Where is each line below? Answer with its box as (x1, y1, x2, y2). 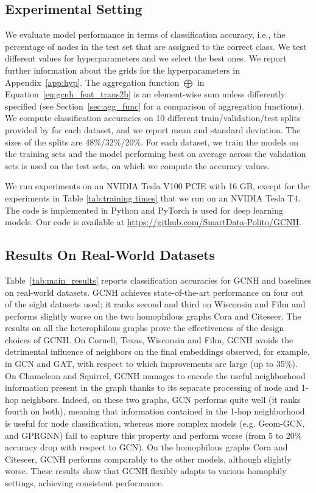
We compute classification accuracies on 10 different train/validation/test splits (5, 111, 301, 124)
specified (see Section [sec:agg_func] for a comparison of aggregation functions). (5, 99, 304, 112)
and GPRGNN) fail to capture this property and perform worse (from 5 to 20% (5, 428, 302, 441)
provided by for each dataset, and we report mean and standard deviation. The (5, 123, 301, 136)
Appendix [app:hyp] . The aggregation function (5, 75, 180, 88)
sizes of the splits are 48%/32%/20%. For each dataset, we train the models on (5, 135, 299, 148)
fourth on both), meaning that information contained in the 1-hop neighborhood (5, 405, 305, 418)
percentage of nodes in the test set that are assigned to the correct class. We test (5, 40, 307, 52)
